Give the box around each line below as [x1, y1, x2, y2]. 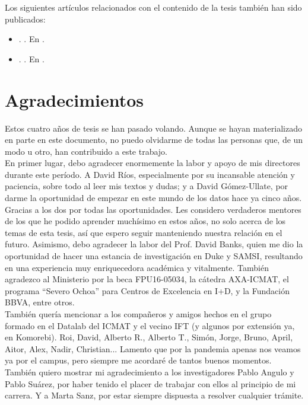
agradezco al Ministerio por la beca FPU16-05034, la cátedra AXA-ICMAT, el [5, 273, 289, 285]
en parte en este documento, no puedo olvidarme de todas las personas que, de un [5, 133, 303, 146]
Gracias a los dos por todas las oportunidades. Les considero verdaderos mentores [5, 203, 301, 215]
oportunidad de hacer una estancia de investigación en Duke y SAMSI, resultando [5, 250, 303, 262]
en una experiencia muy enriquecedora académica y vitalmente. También [5, 261, 269, 273]
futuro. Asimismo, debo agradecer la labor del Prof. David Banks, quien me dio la [5, 238, 303, 250]
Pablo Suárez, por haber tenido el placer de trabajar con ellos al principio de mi [5, 377, 296, 390]
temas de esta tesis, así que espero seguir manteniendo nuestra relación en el [5, 226, 282, 238]
